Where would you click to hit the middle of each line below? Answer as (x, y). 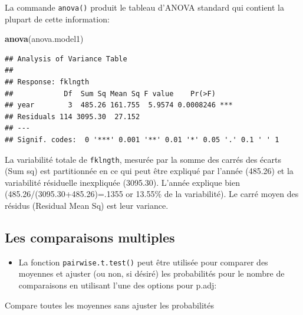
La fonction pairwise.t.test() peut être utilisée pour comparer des (143, 262)
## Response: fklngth (47, 82)
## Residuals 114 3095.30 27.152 (73, 117)
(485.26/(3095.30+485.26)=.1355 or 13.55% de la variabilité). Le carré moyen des (152, 194)
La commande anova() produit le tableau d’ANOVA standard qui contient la (145, 7)
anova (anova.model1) (44, 39)
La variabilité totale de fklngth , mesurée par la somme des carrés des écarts (143, 159)
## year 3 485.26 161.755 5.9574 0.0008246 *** (119, 105)
